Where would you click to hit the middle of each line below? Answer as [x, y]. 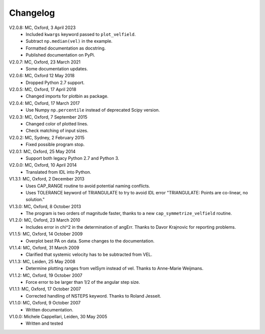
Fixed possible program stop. [55, 145]
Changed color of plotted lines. [57, 124]
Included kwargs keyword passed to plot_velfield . [81, 34]
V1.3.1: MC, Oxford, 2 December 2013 [47, 179]
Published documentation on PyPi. [60, 55]
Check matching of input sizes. [57, 131]
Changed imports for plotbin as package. [67, 96]
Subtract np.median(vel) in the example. [69, 41]
